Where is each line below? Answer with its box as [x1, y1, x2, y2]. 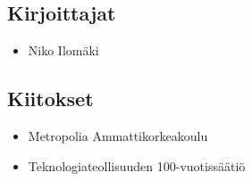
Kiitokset [7, 85, 94, 112]
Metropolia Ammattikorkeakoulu [28, 127, 208, 144]
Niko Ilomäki [28, 41, 99, 60]
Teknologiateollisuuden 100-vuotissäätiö [28, 156, 246, 175]
